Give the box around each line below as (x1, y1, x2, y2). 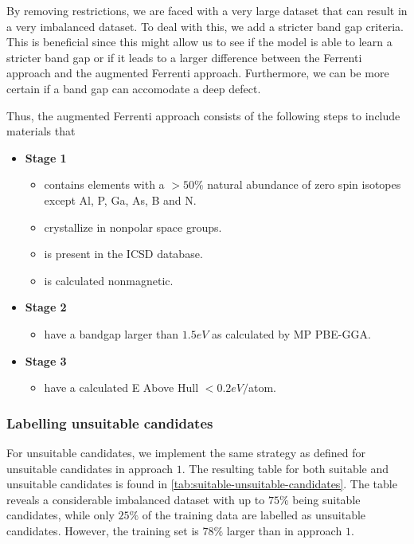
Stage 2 (25, 299, 67, 315)
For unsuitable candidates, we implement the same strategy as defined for (6, 444, 366, 460)
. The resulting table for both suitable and (182, 460, 389, 476)
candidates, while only (6, 507, 115, 523)
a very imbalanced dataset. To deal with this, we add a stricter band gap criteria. (6, 18, 404, 34)
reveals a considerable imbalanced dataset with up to (6, 491, 265, 507)
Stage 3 (25, 352, 67, 369)
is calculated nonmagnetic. (44, 272, 174, 288)
